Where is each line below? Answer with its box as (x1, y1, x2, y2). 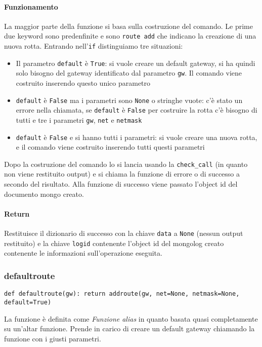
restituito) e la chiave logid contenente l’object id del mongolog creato (4, 237, 224, 248)
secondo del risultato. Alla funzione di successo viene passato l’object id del (4, 179, 238, 189)
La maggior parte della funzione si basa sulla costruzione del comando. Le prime (4, 20, 253, 31)
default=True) (4, 298, 52, 306)
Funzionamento (4, 1, 58, 12)
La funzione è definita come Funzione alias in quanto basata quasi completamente (4, 313, 258, 324)
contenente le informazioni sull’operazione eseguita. (4, 248, 162, 258)
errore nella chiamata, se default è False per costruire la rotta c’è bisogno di (16, 105, 257, 115)
